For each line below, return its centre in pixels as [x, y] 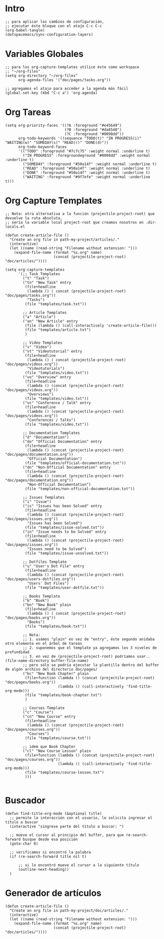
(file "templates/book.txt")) [56, 626]
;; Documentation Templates [51, 433]
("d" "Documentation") [46, 437]
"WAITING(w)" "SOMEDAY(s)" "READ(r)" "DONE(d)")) [57, 142]
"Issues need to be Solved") [57, 549]
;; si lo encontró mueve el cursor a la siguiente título [79, 865]
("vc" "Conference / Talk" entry [57, 403]
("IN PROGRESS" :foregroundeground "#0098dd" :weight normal [87, 155]
